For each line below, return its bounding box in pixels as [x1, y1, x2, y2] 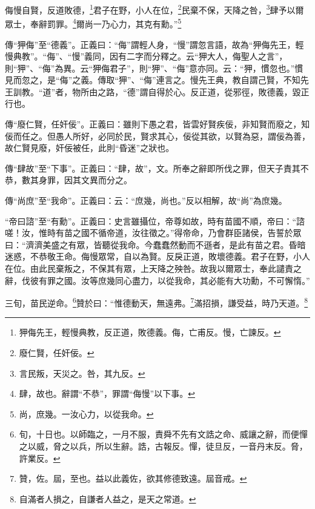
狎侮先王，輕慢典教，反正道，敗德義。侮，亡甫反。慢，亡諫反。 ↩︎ [19, 326, 281, 339]
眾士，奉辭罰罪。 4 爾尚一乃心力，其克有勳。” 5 [5, 16, 182, 30]
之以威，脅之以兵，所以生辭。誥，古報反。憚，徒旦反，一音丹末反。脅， [19, 440, 308, 452]
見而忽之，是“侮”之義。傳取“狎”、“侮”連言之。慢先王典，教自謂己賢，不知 [5, 73, 300, 86]
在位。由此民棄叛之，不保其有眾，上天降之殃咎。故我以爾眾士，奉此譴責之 [5, 262, 302, 274]
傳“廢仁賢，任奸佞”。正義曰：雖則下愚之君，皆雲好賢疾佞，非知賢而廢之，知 [5, 118, 310, 130]
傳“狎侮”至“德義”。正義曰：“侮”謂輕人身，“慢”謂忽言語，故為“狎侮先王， [5, 38, 296, 50]
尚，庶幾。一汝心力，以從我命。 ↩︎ [19, 407, 154, 420]
